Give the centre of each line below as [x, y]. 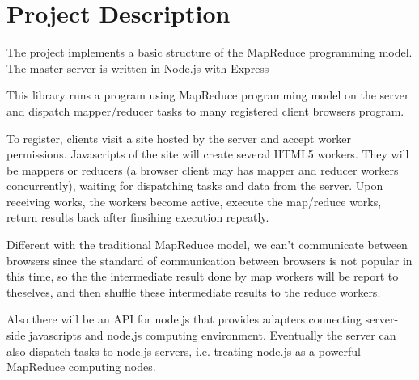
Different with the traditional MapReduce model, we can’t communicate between [207, 245]
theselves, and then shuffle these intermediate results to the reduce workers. [194, 291]
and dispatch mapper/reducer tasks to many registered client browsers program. [205, 110]
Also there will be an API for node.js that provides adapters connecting [184, 319]
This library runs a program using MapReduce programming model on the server [208, 95]
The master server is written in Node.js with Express [138, 68]
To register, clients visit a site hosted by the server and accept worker [179, 138]
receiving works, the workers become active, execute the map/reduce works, [194, 201]
